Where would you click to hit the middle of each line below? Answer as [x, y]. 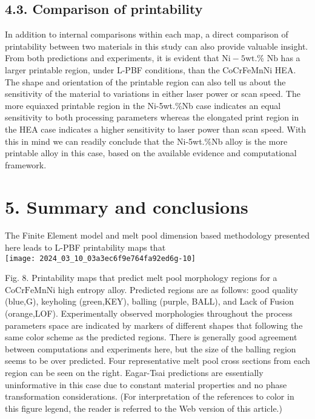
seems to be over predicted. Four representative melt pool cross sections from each [157, 361]
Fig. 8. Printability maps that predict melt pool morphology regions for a [141, 278]
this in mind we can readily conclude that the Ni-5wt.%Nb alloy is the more [146, 141]
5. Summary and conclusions [127, 206]
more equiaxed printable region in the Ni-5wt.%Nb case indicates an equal [143, 105]
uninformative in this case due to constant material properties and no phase [146, 384]
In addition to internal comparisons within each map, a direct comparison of [147, 34]
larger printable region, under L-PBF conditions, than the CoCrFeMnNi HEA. [151, 69]
